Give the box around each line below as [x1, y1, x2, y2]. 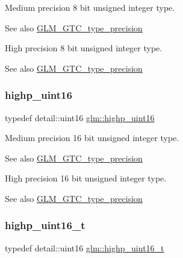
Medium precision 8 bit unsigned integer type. [5, 1, 175, 13]
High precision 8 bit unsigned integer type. [5, 42, 163, 54]
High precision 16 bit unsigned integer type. [5, 172, 167, 184]
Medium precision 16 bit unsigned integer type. [5, 131, 179, 144]
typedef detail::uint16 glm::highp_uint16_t [5, 241, 164, 254]
